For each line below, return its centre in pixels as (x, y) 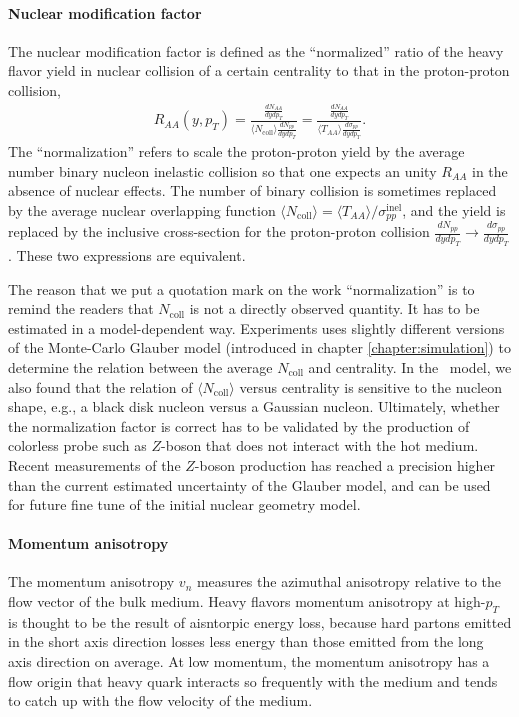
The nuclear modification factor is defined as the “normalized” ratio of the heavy (256, 50)
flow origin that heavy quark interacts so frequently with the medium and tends (253, 680)
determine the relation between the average (140, 366)
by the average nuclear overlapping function (142, 210)
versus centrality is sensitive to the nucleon (370, 386)
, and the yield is (454, 210)
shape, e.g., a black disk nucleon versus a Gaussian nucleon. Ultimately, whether (254, 406)
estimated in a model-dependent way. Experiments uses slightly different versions (256, 327)
